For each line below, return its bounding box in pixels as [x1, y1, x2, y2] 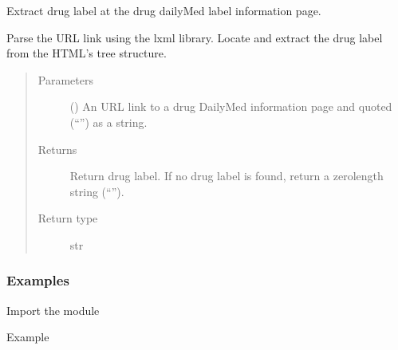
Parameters [37, 71, 93, 88]
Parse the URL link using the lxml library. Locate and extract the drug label [6, 29, 383, 45]
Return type [37, 210, 98, 226]
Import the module [6, 301, 100, 318]
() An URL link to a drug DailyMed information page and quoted [69, 98, 392, 115]
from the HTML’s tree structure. [6, 45, 167, 61]
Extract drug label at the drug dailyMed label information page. [6, 2, 321, 18]
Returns [37, 140, 77, 157]
